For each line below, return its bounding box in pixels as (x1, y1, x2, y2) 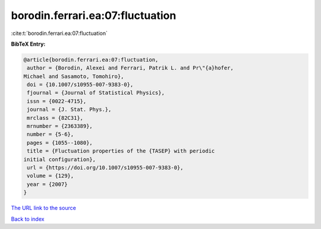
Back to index (11, 215, 45, 222)
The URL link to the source (11, 205, 77, 212)
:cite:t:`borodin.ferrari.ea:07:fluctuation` (11, 30, 108, 37)
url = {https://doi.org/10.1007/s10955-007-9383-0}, (27, 164, 184, 171)
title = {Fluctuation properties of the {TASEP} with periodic (27, 148, 215, 154)
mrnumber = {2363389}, (27, 123, 93, 130)
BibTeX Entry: (11, 40, 46, 47)
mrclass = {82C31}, (27, 114, 83, 121)
